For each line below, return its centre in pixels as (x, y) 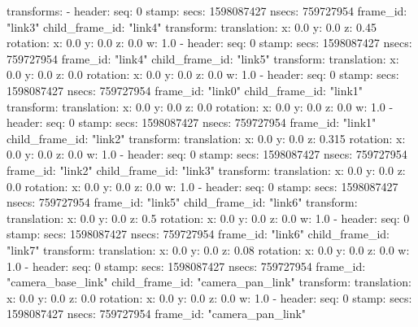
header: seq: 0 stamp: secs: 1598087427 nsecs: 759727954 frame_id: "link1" (192, 122)
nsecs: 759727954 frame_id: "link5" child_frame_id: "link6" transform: (182, 202)
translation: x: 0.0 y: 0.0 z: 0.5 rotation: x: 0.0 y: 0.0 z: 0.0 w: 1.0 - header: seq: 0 (208, 218)
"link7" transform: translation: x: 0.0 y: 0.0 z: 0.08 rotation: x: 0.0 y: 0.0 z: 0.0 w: (208, 249)
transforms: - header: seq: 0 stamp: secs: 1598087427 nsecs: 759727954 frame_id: (207, 11)
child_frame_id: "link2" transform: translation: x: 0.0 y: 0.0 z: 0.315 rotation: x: (206, 138)
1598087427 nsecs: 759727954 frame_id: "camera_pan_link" (157, 314)
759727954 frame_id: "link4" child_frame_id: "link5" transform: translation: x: (203, 58)
